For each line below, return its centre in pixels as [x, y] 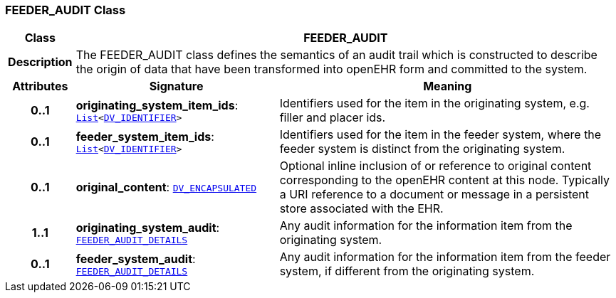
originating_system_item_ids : [157, 105]
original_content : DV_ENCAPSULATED [166, 187]
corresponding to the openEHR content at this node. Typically [445, 180]
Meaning [448, 86]
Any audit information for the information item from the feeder [445, 257]
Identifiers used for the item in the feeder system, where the [440, 135]
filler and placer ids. [333, 118]
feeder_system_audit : [136, 259]
